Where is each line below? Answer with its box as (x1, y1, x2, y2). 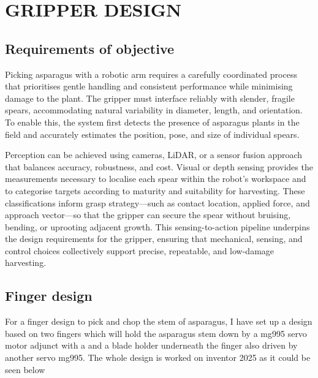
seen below (5, 363, 45, 376)
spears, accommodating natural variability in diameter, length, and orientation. (5, 104, 303, 116)
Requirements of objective (5, 39, 175, 58)
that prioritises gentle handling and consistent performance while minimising (5, 80, 293, 93)
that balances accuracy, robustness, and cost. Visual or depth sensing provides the (5, 160, 313, 173)
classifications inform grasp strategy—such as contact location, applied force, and (5, 196, 310, 209)
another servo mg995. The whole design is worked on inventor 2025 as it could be (5, 351, 311, 364)
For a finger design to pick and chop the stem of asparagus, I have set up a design (5, 315, 312, 328)
